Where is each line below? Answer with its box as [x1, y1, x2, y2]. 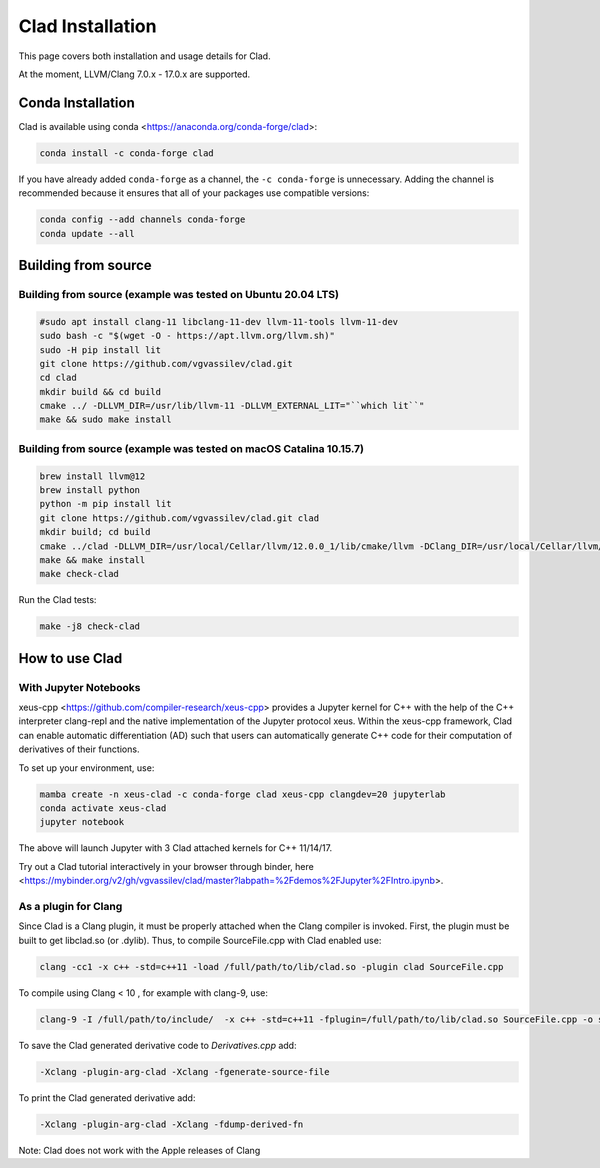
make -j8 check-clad [39, 621, 140, 632]
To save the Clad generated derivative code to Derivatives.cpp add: [18, 1039, 297, 1051]
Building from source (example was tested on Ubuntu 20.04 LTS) [18, 287, 340, 301]
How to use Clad [18, 650, 123, 667]
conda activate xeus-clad [39, 803, 167, 814]
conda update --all [39, 228, 135, 239]
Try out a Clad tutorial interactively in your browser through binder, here [18, 860, 314, 872]
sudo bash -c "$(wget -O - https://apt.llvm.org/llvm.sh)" [39, 330, 335, 342]
